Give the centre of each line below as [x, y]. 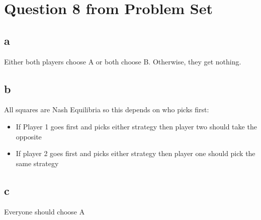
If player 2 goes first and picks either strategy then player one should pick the [136, 153]
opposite [29, 136]
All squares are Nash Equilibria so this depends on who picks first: [107, 109]
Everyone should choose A [45, 211]
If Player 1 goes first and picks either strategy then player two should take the [136, 126]
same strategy [37, 163]
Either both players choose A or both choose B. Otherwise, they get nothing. [123, 61]
